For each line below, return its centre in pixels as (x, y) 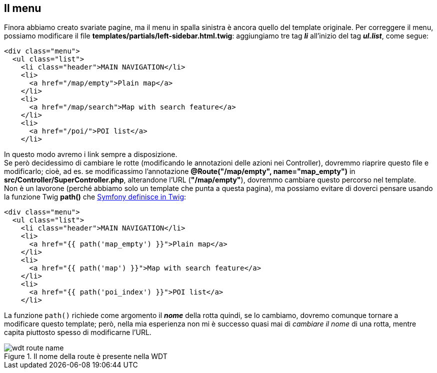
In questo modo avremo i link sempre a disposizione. (91, 154)
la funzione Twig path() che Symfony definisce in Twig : (95, 197)
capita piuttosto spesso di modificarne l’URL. (78, 332)
